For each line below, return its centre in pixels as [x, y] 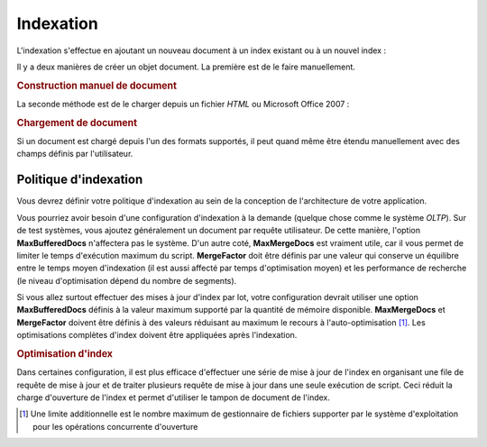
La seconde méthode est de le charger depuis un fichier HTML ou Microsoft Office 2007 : [183, 104]
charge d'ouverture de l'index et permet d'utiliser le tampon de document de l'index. [174, 397]
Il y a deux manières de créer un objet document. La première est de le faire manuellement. [186, 67]
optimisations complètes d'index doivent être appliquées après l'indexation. [157, 335]
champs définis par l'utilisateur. [75, 154]
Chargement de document [77, 123]
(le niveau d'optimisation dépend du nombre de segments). [127, 280]
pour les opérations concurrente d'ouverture [115, 426]
